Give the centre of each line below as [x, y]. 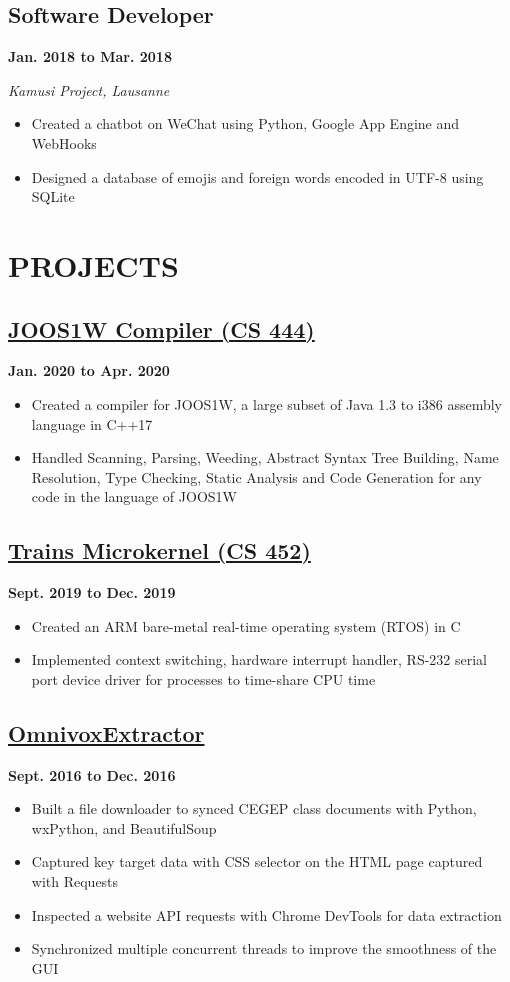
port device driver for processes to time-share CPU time [203, 678]
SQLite [53, 196]
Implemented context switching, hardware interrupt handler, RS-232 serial [259, 659]
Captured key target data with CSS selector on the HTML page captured [257, 861]
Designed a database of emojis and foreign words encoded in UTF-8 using [257, 176]
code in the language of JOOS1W [134, 496]
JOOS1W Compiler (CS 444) [161, 328]
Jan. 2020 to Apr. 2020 [89, 370]
